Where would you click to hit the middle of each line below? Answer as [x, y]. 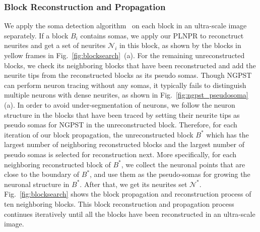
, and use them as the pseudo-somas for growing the [170, 174]
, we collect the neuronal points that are [183, 164]
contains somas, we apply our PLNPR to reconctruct [162, 35]
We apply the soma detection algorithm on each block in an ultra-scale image [125, 26]
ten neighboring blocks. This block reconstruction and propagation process [119, 203]
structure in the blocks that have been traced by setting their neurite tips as [122, 114]
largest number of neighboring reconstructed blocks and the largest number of [124, 144]
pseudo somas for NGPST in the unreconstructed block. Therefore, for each [121, 125]
